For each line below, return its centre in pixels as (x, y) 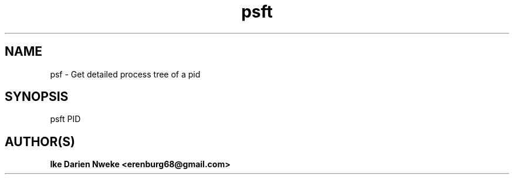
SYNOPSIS (37, 97)
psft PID (65, 119)
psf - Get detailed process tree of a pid (125, 74)
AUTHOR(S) (40, 141)
